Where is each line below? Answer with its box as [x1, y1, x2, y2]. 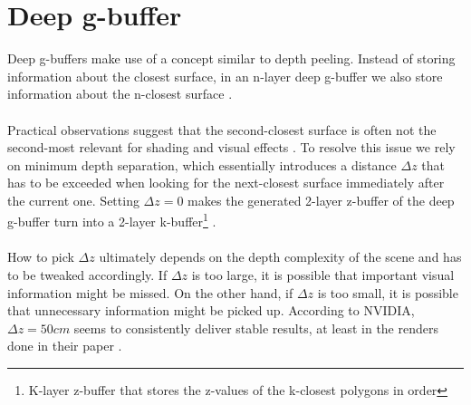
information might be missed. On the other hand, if [7, 283, 293, 302]
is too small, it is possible [317, 283, 458, 302]
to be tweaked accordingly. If [7, 265, 168, 284]
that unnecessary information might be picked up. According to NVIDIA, [7, 301, 415, 320]
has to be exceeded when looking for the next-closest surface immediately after [7, 173, 445, 192]
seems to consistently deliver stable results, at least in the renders [73, 318, 438, 337]
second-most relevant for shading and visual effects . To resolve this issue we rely [7, 138, 456, 157]
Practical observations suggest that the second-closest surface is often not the [7, 120, 437, 139]
